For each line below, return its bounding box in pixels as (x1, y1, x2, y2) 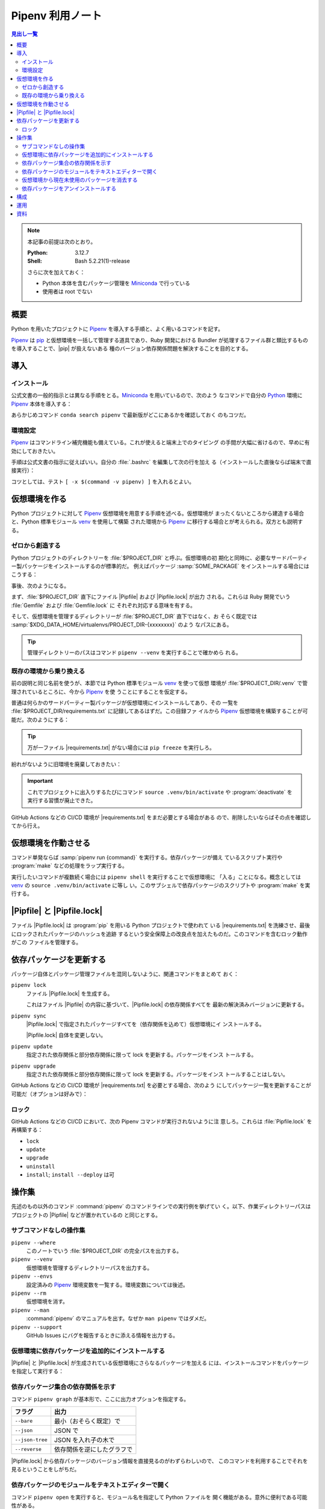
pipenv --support (11, 1324, 63, 1330)
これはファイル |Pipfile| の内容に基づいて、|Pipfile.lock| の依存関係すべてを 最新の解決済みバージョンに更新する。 (26, 1001, 308, 1008)
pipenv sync (11, 1012, 46, 1019)
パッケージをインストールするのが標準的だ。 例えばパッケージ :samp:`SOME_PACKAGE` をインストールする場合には (21, 563, 309, 570)
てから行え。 (11, 821, 43, 829)
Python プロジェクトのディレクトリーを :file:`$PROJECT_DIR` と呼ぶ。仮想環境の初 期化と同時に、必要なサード (11, 554, 287, 561)
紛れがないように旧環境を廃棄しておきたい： (11, 761, 122, 768)
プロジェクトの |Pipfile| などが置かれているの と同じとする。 (11, 1211, 161, 1219)
